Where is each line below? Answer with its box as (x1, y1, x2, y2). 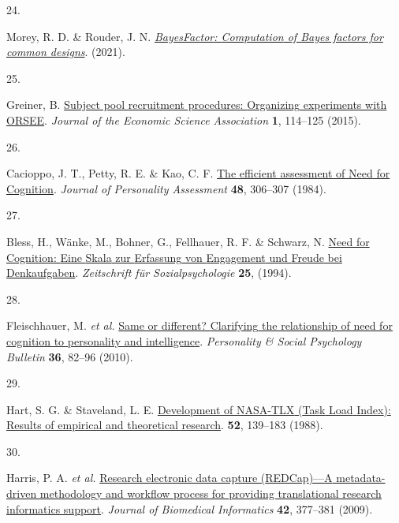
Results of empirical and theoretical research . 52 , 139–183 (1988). (6, 417, 323, 433)
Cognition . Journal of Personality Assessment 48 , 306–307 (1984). (6, 180, 326, 196)
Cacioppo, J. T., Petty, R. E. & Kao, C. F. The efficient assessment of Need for (6, 165, 390, 181)
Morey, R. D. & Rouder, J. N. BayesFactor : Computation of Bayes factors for (6, 28, 383, 44)
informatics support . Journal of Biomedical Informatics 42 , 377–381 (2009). (6, 500, 373, 517)
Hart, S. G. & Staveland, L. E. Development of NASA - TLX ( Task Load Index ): (6, 401, 391, 417)
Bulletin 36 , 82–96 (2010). (6, 348, 133, 364)
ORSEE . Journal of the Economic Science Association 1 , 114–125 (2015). (6, 111, 361, 128)
